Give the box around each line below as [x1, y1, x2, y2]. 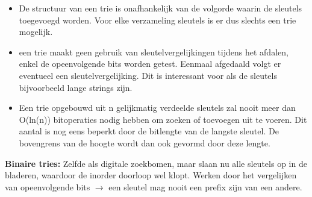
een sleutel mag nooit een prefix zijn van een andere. [108, 180, 302, 193]
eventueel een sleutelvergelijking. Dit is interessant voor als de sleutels [19, 69, 277, 81]
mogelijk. [19, 25, 53, 38]
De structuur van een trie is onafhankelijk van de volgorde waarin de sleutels [19, 2, 302, 14]
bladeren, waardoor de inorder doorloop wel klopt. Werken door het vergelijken [5, 169, 297, 181]
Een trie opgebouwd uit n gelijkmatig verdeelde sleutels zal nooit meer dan [19, 101, 296, 114]
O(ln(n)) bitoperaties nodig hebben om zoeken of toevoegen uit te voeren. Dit [19, 113, 307, 125]
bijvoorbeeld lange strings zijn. [19, 81, 133, 93]
